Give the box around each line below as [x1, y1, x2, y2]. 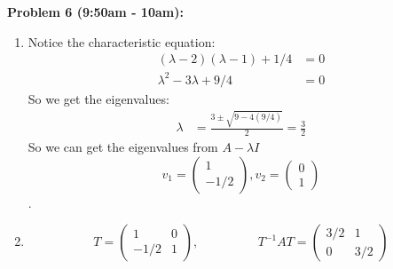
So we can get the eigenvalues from [28, 137, 218, 155]
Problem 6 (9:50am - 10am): [7, 3, 184, 20]
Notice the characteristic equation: [28, 32, 216, 51]
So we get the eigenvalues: [28, 89, 169, 107]
